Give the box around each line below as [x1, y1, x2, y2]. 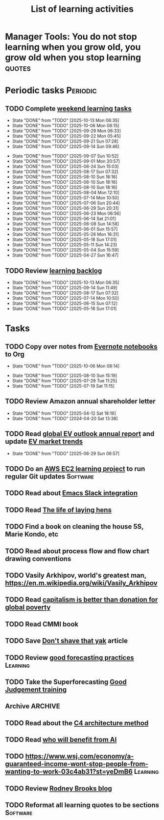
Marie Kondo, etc [5, 530, 59, 538]
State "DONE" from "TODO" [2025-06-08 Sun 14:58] [12, 221, 119, 227]
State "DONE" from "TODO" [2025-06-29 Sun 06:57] [12, 451, 120, 456]
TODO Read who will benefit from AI [5, 735, 117, 744]
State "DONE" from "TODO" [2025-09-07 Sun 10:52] [12, 153, 119, 159]
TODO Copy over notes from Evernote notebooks [5, 342, 158, 351]
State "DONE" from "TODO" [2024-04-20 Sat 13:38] [12, 415, 118, 421]
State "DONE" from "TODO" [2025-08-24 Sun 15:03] [12, 164, 119, 170]
